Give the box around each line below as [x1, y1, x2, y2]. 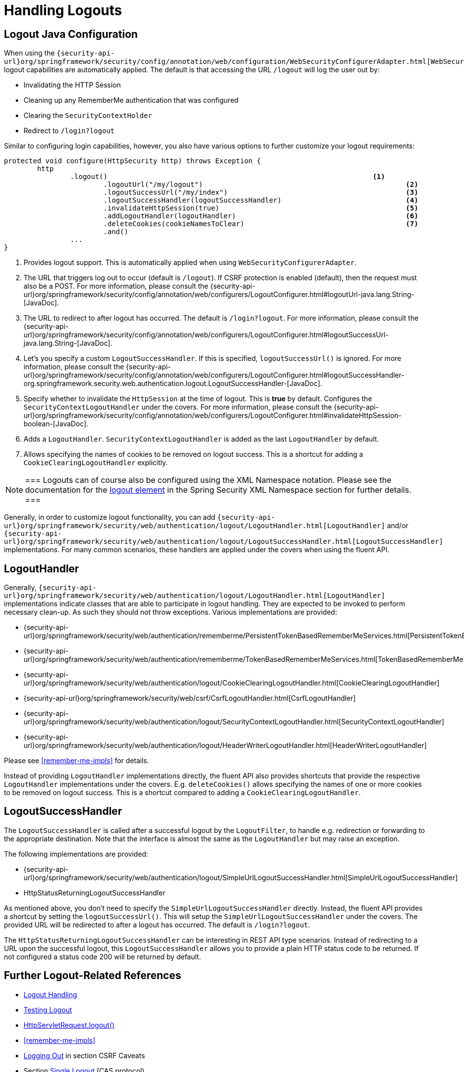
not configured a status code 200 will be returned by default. [4, 952, 201, 961]
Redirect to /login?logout [24, 126, 115, 135]
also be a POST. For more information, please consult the [24, 282, 208, 291]
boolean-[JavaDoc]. [24, 419, 88, 428]
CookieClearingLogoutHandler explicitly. [24, 458, 168, 467]
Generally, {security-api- [4, 583, 97, 592]
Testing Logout [24, 1005, 72, 1014]
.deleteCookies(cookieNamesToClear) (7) [103, 220, 418, 228]
